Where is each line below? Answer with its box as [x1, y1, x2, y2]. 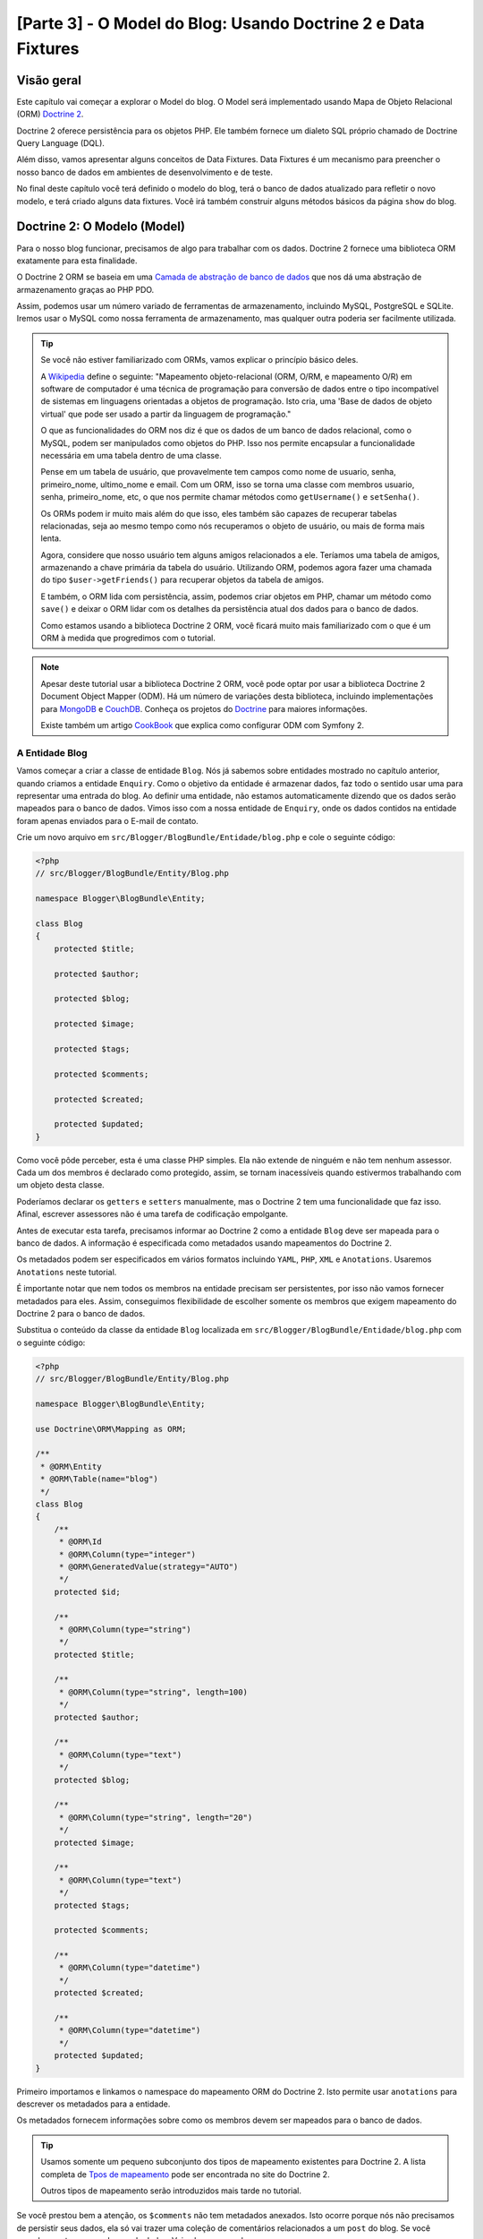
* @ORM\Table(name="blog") [40, 1474, 158, 1484]
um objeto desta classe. [16, 1180, 105, 1190]
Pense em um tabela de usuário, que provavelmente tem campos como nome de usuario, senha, [40, 467, 397, 477]
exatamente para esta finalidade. [16, 255, 138, 266]
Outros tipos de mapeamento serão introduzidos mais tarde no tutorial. [40, 2185, 301, 2196]
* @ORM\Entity [40, 1461, 102, 1471]
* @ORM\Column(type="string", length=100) [58, 1686, 248, 1697]
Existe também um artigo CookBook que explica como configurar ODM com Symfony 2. [40, 720, 364, 730]
